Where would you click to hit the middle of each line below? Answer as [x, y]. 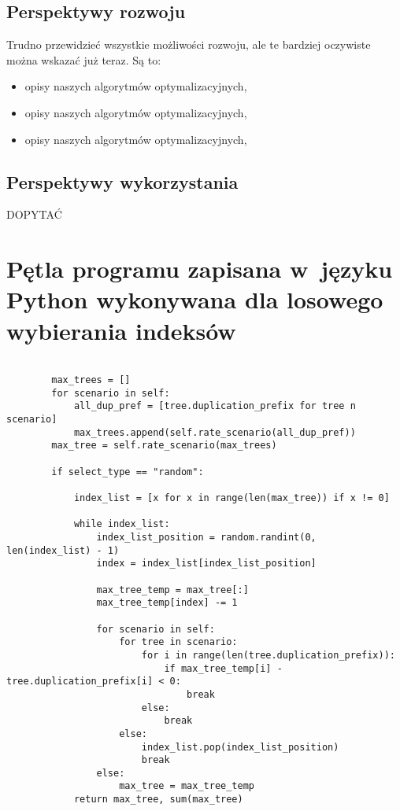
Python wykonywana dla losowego [195, 299]
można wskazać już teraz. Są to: [84, 59]
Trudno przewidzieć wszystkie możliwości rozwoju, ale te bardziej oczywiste [189, 44]
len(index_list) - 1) [63, 550]
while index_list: [122, 524]
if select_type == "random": [128, 472]
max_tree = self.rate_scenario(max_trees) [164, 446]
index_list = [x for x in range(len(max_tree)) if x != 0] [231, 498]
